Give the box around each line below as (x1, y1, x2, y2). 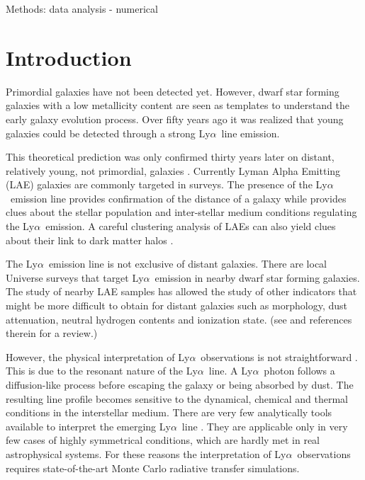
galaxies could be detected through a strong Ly (6, 125, 210, 140)
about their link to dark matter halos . (6, 232, 174, 247)
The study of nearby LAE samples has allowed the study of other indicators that (6, 284, 357, 299)
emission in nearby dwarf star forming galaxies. (155, 270, 360, 285)
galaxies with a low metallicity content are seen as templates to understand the (6, 98, 349, 113)
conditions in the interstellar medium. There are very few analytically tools (6, 405, 332, 420)
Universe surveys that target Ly (6, 270, 144, 285)
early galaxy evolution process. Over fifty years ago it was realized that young (6, 111, 344, 126)
